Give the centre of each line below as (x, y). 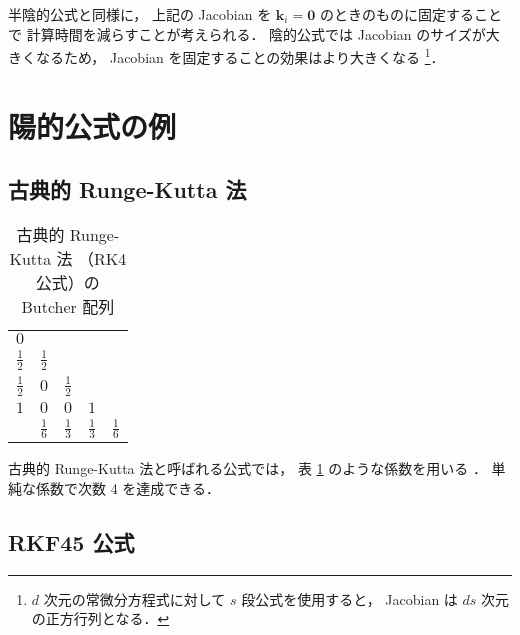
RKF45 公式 (71, 542)
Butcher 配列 (68, 307)
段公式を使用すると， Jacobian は (349, 598)
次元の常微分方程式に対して (134, 598)
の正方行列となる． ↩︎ (100, 618)
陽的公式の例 (92, 125)
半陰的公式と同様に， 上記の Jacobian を (140, 14)
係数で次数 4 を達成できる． (128, 488)
